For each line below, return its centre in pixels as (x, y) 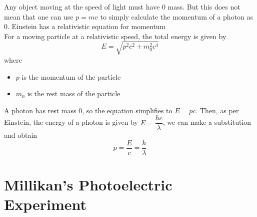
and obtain (21, 135)
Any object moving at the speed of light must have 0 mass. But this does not (122, 7)
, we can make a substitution (207, 122)
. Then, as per (217, 110)
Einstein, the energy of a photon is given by (71, 122)
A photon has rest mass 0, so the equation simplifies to (88, 110)
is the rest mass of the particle (74, 93)
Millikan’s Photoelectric (88, 185)
